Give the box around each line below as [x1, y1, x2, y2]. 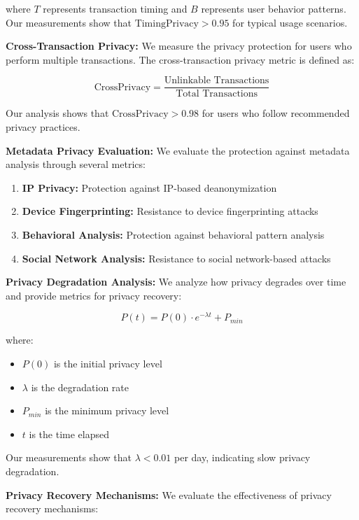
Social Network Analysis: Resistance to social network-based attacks [22, 251, 331, 265]
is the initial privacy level [53, 356, 162, 371]
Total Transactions [176, 89, 258, 99]
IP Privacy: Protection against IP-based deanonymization [22, 180, 277, 195]
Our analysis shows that [6, 106, 109, 120]
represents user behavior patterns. [201, 1, 346, 15]
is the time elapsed [29, 426, 109, 441]
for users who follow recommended [202, 106, 350, 120]
